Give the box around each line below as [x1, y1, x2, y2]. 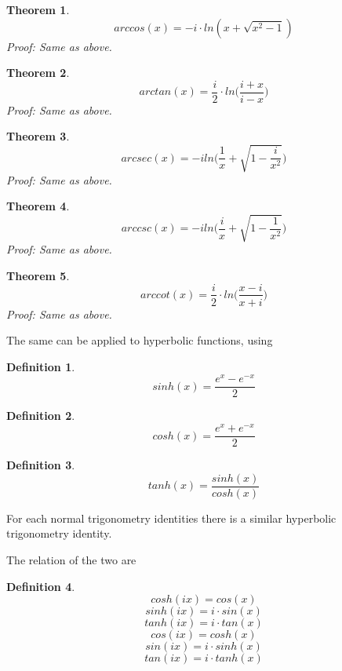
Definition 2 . [6, 407, 75, 424]
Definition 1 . [6, 358, 75, 374]
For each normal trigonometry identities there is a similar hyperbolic [6, 509, 337, 526]
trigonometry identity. [6, 525, 112, 542]
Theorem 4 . [6, 198, 70, 214]
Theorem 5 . [6, 267, 70, 283]
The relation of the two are [6, 552, 136, 568]
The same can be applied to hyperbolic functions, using [6, 332, 273, 348]
